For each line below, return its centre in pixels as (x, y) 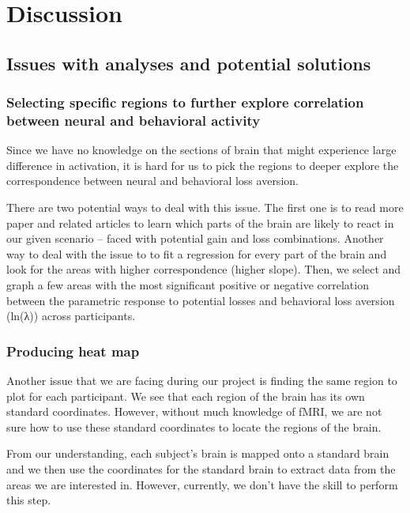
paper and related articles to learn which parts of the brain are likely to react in (200, 223)
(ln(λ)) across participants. (71, 316)
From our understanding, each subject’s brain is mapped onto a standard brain (198, 453)
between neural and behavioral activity (134, 120)
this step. (29, 500)
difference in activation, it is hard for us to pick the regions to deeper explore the (203, 165)
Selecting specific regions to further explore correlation (185, 102)
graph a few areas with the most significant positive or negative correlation (188, 285)
